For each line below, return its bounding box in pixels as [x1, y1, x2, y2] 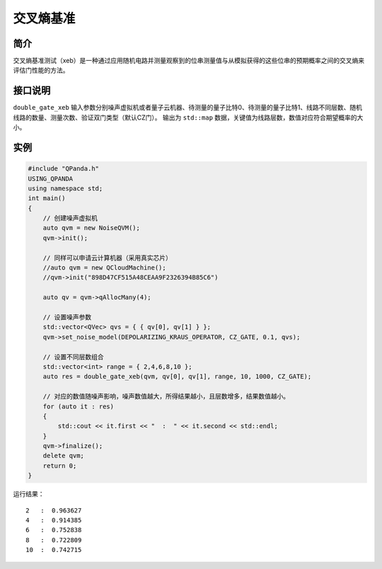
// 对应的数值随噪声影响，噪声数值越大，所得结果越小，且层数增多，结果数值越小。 [42, 393, 290, 401]
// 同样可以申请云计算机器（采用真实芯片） [42, 253, 173, 262]
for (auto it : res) [42, 402, 115, 410]
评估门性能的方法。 [13, 66, 69, 74]
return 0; [42, 461, 77, 470]
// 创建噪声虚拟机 [42, 214, 98, 222]
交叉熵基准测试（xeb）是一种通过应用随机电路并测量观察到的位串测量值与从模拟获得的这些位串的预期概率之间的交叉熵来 [13, 57, 365, 65]
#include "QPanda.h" [28, 165, 99, 173]
